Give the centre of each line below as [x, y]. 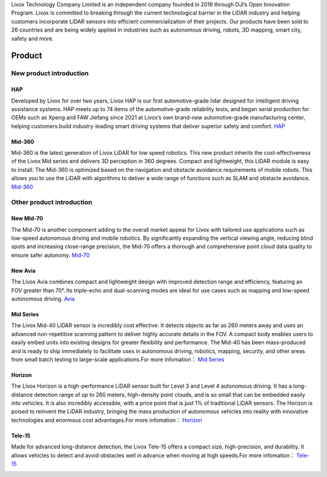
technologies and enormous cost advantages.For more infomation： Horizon [107, 420]
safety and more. [32, 38]
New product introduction [50, 73]
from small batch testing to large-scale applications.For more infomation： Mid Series [118, 359]
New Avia [23, 271]
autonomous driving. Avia [43, 299]
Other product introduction [52, 202]
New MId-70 [27, 218]
